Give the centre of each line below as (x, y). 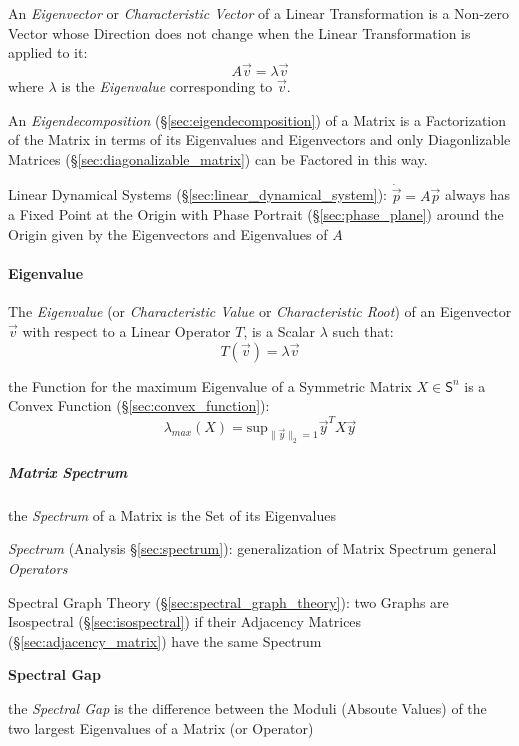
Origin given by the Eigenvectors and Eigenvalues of (168, 234)
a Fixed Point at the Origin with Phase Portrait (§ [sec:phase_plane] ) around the (256, 214)
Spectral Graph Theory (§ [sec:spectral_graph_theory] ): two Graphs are (228, 601)
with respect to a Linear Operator (126, 330)
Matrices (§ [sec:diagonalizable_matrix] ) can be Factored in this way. (218, 158)
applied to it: (48, 52)
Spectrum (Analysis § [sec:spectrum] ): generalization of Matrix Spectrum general (252, 548)
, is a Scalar (279, 330)
